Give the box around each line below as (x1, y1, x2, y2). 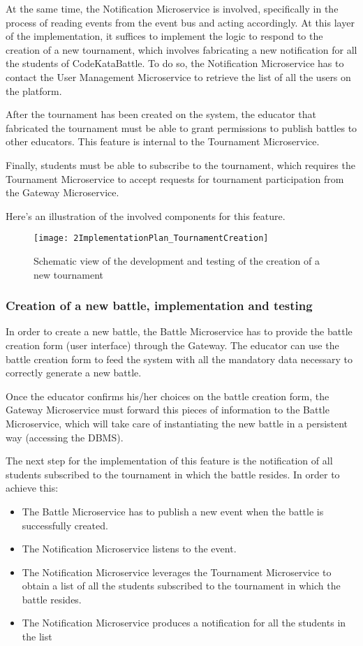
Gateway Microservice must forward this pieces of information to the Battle (6, 402, 329, 417)
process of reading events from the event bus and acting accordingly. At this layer (6, 15, 355, 29)
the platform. (6, 83, 62, 98)
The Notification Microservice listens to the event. (22, 541, 237, 556)
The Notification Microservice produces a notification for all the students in (22, 615, 346, 630)
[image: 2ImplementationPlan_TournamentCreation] (34, 233, 269, 244)
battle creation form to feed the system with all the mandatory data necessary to (6, 351, 353, 366)
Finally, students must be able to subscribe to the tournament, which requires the (6, 157, 355, 172)
